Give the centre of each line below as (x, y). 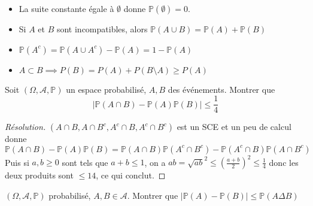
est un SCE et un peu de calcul (234, 127)
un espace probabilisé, (106, 89)
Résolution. (25, 127)
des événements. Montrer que (221, 89)
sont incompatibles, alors (102, 29)
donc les (284, 162)
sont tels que (85, 162)
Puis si (17, 162)
